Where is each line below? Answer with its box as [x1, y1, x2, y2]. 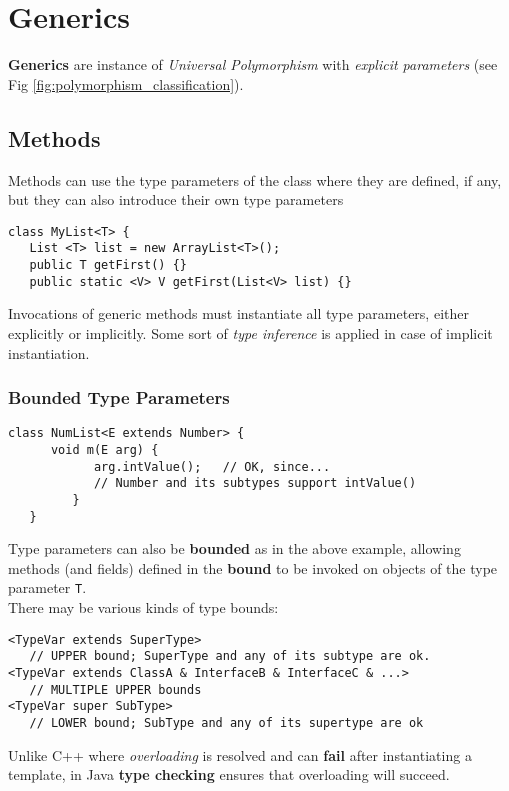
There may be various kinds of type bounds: [8, 597, 279, 618]
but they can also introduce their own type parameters [8, 189, 344, 210]
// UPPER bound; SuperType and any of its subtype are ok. [29, 649, 431, 664]
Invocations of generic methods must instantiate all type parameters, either [8, 303, 469, 324]
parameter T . [8, 577, 87, 598]
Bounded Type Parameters [8, 385, 230, 410]
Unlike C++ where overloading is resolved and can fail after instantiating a [8, 744, 472, 765]
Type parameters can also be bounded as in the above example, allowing [8, 538, 461, 559]
